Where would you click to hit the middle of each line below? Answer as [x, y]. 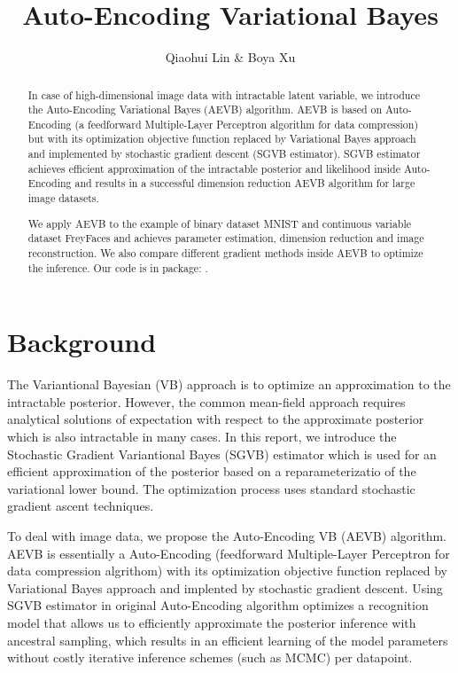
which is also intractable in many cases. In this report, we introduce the [202, 436]
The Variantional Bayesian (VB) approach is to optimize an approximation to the [229, 384]
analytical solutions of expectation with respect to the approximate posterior [216, 419]
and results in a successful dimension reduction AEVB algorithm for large [245, 183]
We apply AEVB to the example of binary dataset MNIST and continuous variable [220, 223]
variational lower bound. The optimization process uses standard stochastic [211, 488]
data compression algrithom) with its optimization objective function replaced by [227, 571]
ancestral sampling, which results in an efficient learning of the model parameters [228, 640]
